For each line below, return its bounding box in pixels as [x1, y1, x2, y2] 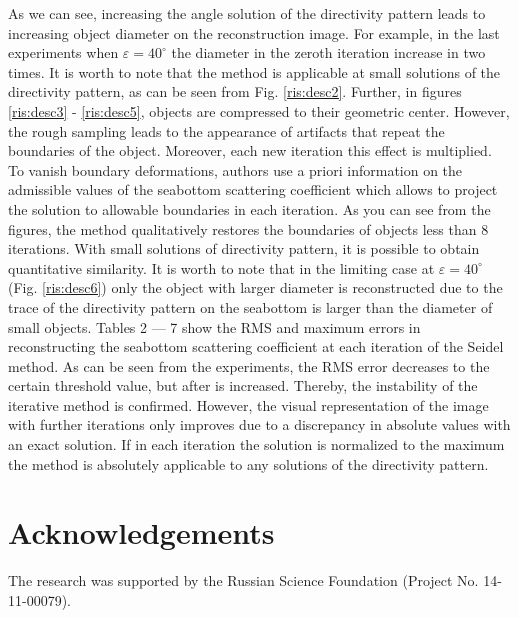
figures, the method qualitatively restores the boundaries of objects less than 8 [8, 218, 489, 239]
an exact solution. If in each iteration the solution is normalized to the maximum [8, 434, 505, 455]
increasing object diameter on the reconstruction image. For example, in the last [8, 22, 500, 43]
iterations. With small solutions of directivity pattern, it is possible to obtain [8, 238, 480, 259]
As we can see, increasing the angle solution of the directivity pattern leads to [8, 3, 486, 23]
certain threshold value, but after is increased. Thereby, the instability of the [8, 375, 478, 396]
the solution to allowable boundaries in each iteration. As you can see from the [8, 198, 491, 219]
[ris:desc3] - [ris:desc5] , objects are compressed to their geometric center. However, [8, 100, 510, 121]
